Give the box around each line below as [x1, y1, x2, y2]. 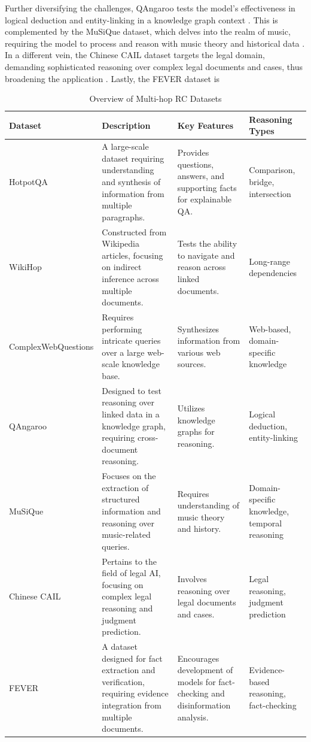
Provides [177, 146, 209, 158]
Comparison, [249, 163, 295, 176]
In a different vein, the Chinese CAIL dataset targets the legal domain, [5, 49, 265, 61]
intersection [249, 187, 291, 199]
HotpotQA [9, 175, 48, 187]
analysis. [177, 710, 209, 723]
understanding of [177, 499, 239, 511]
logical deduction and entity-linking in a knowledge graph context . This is [5, 13, 278, 26]
